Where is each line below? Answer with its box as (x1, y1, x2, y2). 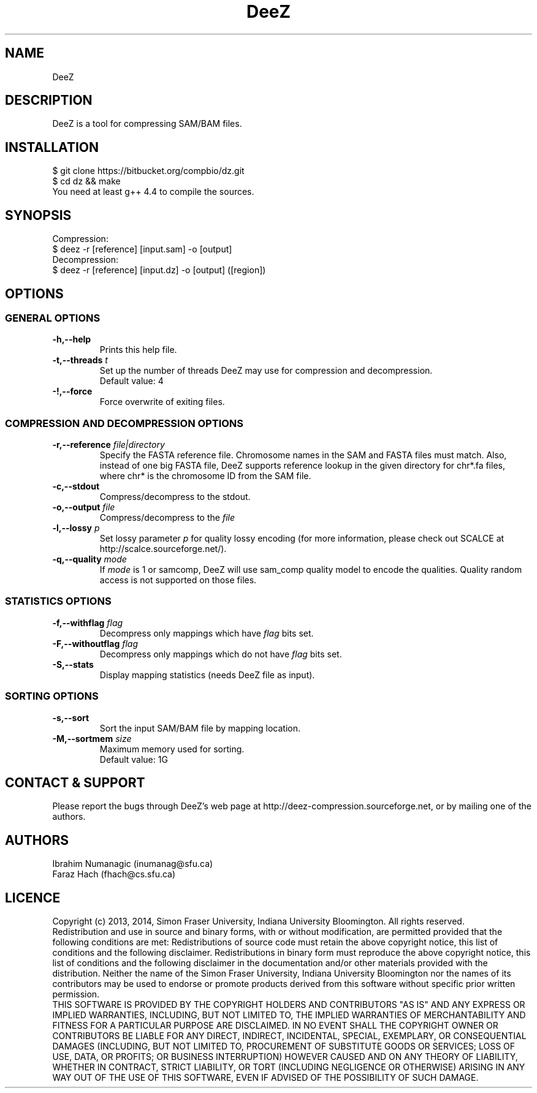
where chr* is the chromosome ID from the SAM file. (99, 471, 311, 482)
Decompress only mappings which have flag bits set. (99, 627, 314, 638)
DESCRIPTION (5, 93, 93, 108)
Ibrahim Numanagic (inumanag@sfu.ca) (52, 858, 213, 869)
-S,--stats (52, 659, 94, 670)
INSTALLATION (5, 139, 99, 155)
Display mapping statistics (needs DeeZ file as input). (99, 669, 315, 680)
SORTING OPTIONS (5, 690, 99, 703)
